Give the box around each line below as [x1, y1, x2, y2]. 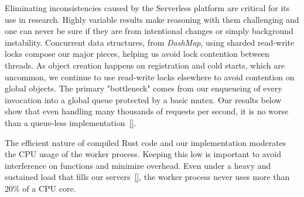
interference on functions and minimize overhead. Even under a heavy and [5, 159, 271, 171]
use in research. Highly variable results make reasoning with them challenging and [5, 13, 299, 25]
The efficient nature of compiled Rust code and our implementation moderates [5, 136, 286, 148]
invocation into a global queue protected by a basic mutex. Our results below [5, 93, 282, 106]
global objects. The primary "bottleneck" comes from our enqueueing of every [5, 82, 282, 94]
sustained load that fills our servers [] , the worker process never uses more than [5, 171, 290, 183]
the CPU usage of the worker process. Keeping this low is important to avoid [5, 148, 282, 160]
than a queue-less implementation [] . [5, 116, 136, 128]
